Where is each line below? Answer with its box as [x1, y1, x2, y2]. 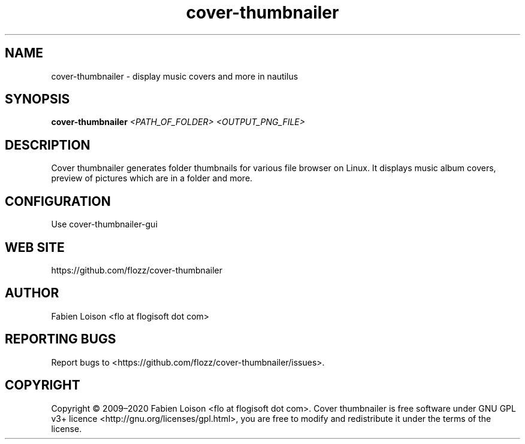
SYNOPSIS [5, 92, 70, 107]
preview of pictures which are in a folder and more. [51, 173, 253, 184]
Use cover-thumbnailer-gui [51, 219, 158, 230]
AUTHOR [5, 285, 59, 301]
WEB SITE [5, 239, 65, 255]
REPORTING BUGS [5, 332, 116, 347]
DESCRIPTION [5, 137, 90, 153]
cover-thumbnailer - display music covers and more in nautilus [51, 71, 298, 81]
